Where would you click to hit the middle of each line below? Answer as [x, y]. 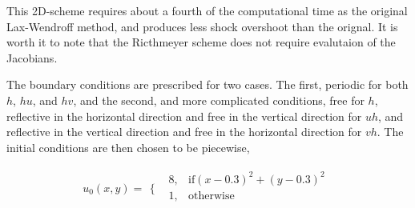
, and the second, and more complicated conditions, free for [219, 100]
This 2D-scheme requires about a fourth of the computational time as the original [207, 10]
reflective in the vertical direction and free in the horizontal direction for [184, 132]
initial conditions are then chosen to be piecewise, [128, 147]
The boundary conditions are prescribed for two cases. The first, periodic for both [207, 84]
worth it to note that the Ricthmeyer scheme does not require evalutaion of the [201, 42]
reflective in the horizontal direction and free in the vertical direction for [184, 116]
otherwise [211, 196]
